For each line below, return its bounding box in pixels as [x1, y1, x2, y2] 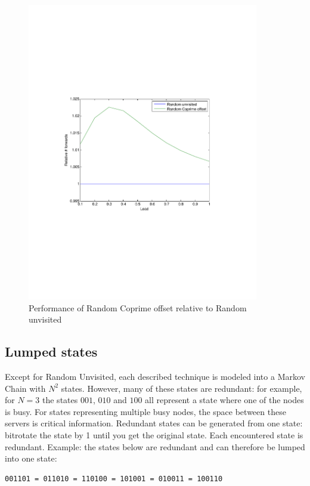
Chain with [5, 382, 46, 394]
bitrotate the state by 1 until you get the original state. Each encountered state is [5, 428, 303, 441]
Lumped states [5, 342, 98, 361]
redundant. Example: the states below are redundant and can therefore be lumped [5, 440, 305, 453]
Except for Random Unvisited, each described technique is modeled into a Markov [5, 370, 305, 382]
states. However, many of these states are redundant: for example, [61, 382, 302, 394]
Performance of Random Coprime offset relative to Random [29, 301, 247, 314]
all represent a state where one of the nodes [145, 394, 304, 406]
